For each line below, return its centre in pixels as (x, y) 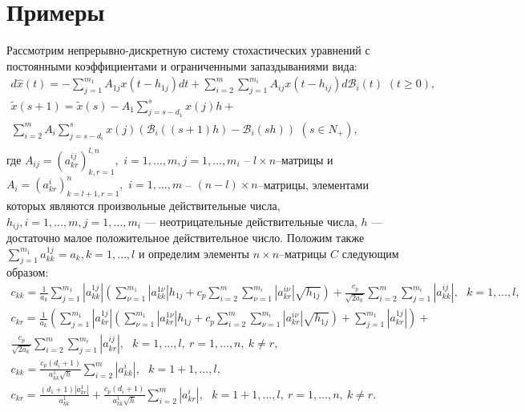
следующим (370, 253)
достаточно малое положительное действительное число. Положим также (186, 238)
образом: (28, 272)
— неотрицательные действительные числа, (251, 221)
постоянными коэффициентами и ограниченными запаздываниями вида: (182, 65)
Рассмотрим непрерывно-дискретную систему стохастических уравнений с (188, 50)
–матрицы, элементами (313, 184)
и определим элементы (194, 253)
